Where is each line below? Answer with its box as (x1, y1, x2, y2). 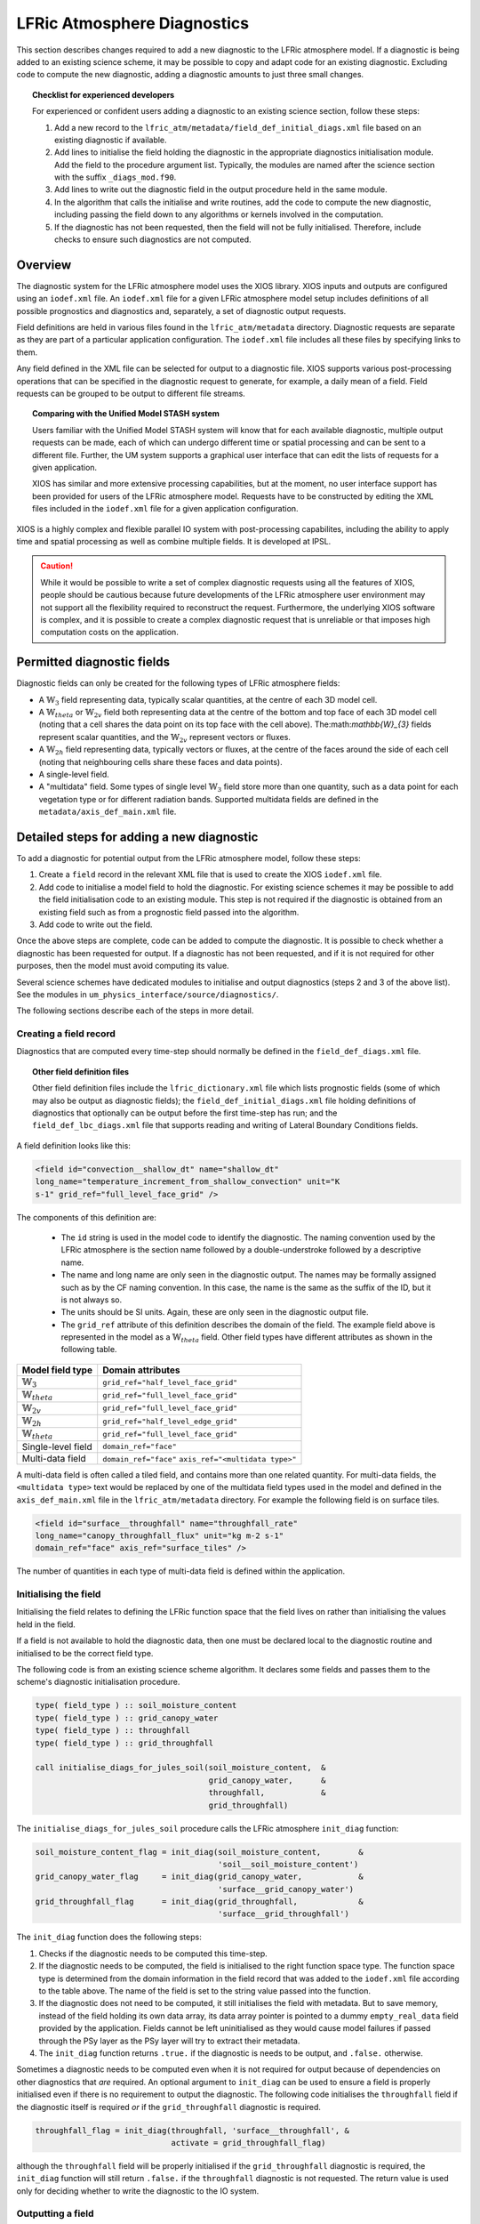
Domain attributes (102, 1364, 181, 1376)
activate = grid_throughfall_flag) (171, 2138, 326, 2147)
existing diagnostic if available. (54, 134, 168, 145)
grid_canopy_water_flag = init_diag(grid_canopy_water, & (35, 1872, 364, 1882)
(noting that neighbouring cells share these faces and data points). (38, 756, 284, 767)
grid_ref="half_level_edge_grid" (102, 1416, 238, 1426)
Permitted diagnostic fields (16, 655, 171, 670)
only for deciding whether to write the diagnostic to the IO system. (16, 2185, 260, 2196)
